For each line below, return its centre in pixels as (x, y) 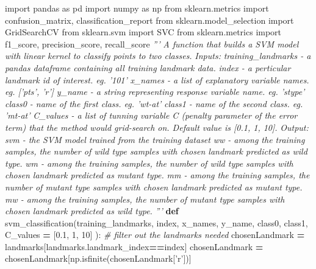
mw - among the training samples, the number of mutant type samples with (145, 199)
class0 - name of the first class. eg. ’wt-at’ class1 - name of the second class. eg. (154, 103)
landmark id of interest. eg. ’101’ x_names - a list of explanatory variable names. (157, 79)
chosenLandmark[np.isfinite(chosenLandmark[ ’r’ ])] (98, 258)
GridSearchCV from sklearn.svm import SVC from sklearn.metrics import (143, 32)
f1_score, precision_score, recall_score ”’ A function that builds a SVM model (152, 44)
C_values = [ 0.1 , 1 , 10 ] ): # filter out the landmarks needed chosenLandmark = (155, 235)
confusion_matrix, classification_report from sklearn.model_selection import (149, 20)
